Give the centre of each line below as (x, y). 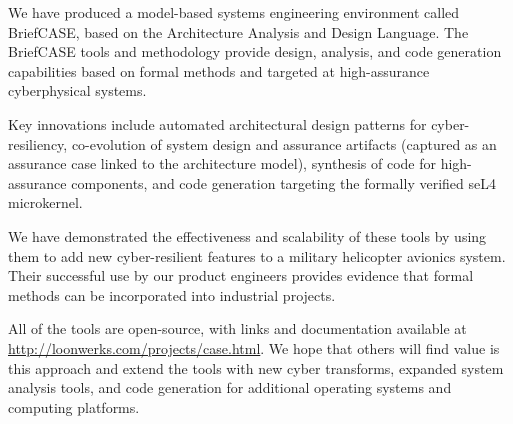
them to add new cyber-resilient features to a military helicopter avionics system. (257, 255)
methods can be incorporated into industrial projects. (172, 294)
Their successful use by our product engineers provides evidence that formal (241, 275)
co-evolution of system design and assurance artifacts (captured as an (284, 143)
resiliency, (38, 143)
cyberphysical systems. (77, 90)
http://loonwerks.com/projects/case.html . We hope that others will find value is (254, 347)
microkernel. (45, 202)
